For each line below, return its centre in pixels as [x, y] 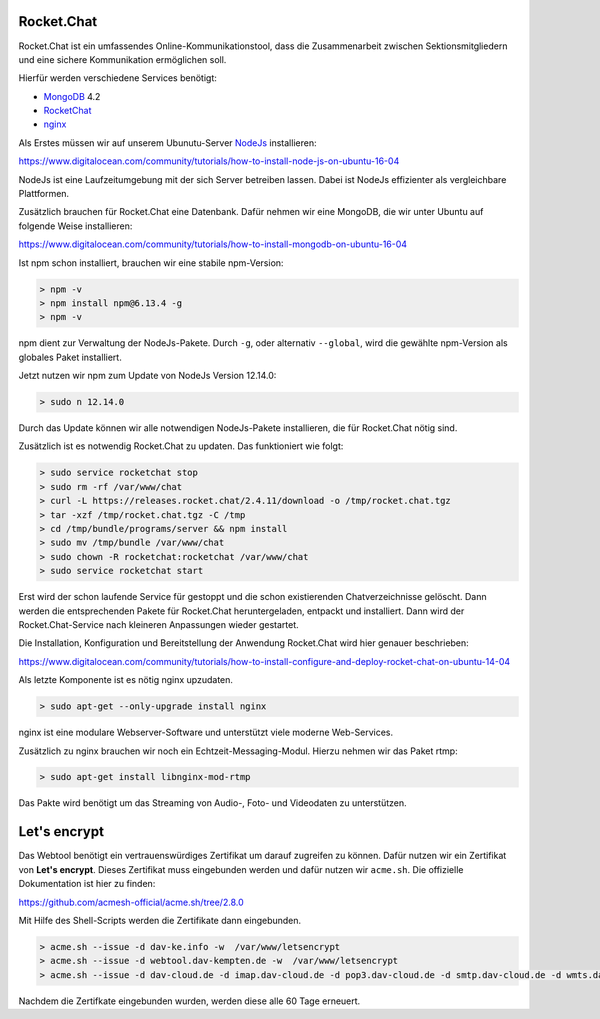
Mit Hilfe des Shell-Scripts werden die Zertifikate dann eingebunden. [160, 920]
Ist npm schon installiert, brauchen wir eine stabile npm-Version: [151, 262]
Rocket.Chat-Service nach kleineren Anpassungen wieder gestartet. [158, 624]
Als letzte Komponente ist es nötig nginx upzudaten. [126, 680]
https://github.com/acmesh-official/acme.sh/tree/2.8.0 [131, 902]
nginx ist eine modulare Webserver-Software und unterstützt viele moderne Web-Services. [206, 732]
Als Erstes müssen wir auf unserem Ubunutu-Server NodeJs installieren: [167, 142]
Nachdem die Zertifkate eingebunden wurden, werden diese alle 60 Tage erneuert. [189, 1001]
